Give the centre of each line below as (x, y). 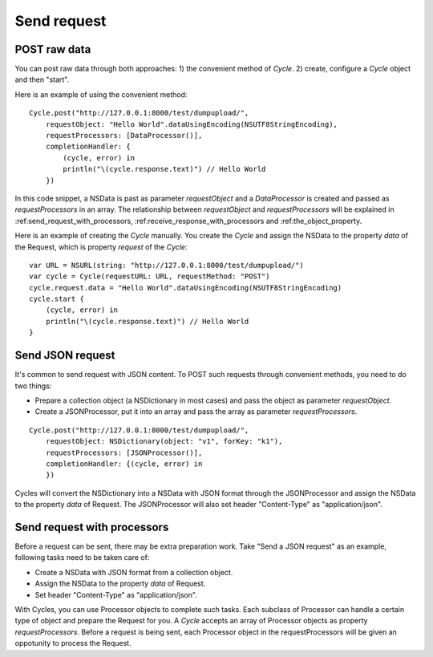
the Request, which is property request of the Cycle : (101, 247)
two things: (33, 386)
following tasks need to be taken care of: (82, 558)
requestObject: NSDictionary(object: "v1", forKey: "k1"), (164, 442)
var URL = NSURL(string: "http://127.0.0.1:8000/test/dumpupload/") (166, 265)
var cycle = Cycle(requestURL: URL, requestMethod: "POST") (150, 276)
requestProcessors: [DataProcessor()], (124, 136)
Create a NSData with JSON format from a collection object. (134, 572)
